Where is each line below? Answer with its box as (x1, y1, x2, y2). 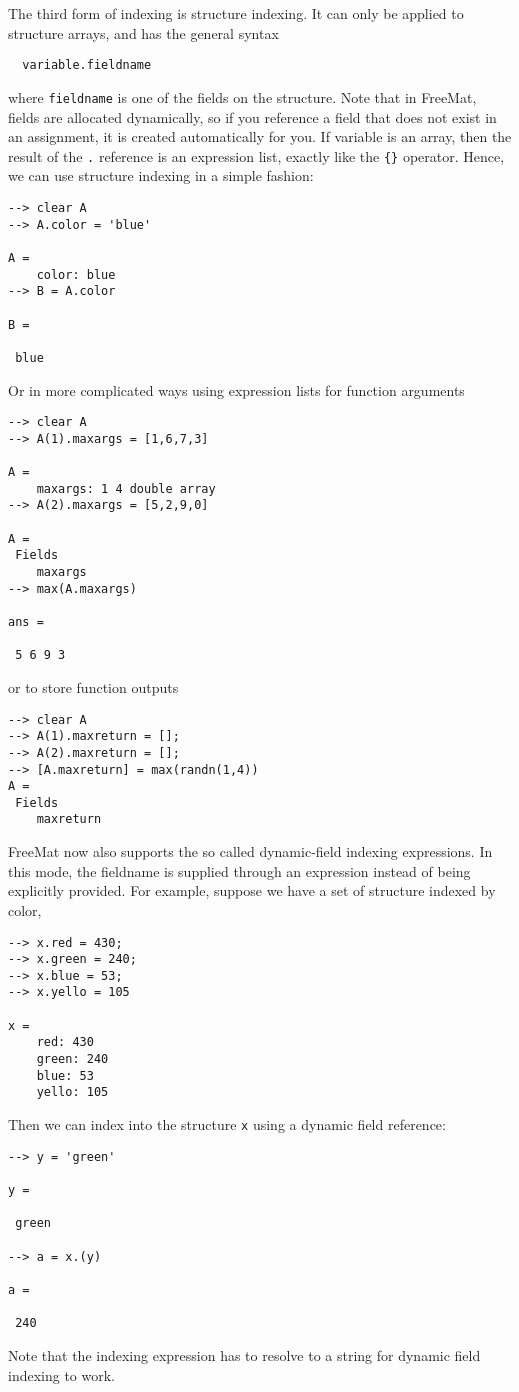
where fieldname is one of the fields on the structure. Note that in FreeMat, (8, 86, 477, 107)
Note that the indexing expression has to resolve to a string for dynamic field (8, 1344, 481, 1365)
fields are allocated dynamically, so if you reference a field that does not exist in (8, 106, 497, 127)
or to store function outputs (8, 676, 179, 697)
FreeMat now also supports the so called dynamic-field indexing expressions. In (8, 841, 493, 862)
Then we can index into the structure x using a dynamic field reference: (8, 1114, 446, 1135)
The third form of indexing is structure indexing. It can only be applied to (8, 3, 464, 23)
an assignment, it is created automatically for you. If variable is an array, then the (8, 126, 512, 147)
